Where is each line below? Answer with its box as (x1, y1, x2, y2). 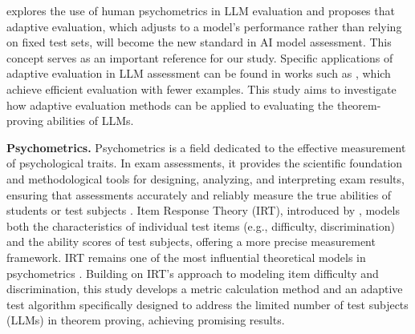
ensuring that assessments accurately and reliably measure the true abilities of (6, 186, 392, 203)
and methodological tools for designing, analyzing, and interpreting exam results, (6, 170, 405, 187)
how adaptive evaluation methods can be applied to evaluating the (6, 96, 334, 113)
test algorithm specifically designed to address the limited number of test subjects (6, 296, 409, 312)
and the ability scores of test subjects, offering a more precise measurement (6, 233, 376, 250)
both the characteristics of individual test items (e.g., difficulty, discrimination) (6, 217, 395, 234)
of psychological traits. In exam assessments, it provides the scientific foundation (6, 155, 403, 171)
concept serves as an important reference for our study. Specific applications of (6, 49, 393, 66)
